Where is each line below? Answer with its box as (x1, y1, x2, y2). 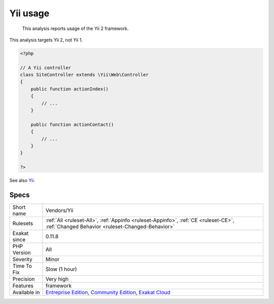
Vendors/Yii (45, 207, 74, 214)
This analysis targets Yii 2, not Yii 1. (9, 37, 83, 43)
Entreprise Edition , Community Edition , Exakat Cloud (45, 289, 171, 296)
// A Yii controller (20, 65, 71, 71)
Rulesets (12, 220, 33, 227)
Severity (12, 256, 32, 263)
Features (12, 282, 34, 289)
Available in (12, 289, 40, 296)
